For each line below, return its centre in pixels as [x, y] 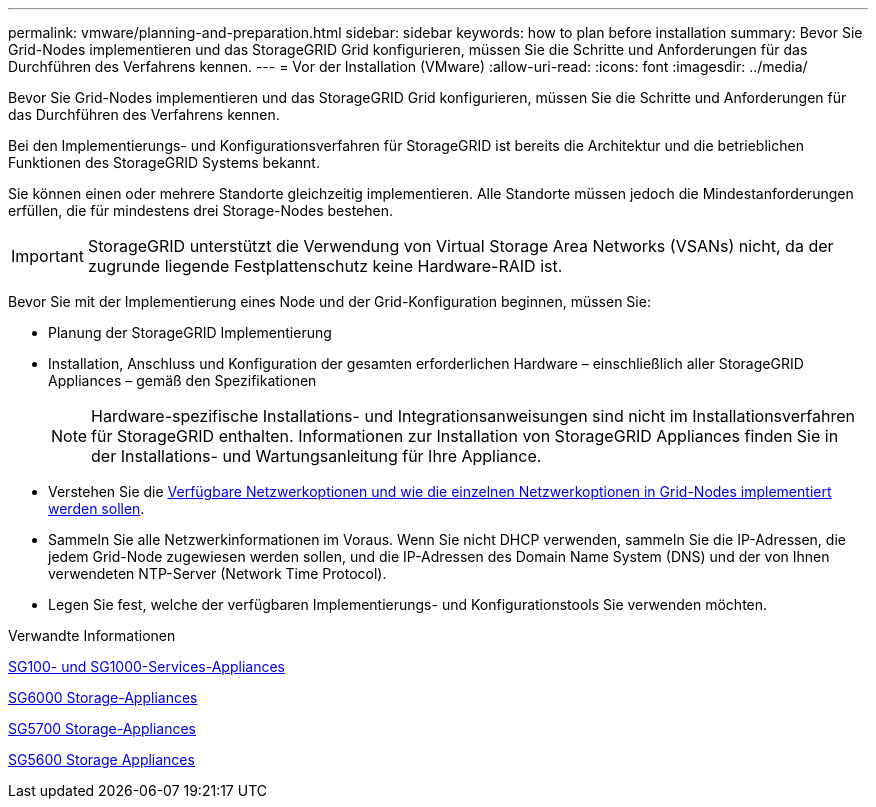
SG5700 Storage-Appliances [102, 728]
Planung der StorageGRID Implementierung [190, 332]
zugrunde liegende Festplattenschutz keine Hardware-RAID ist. [325, 266]
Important [47, 256]
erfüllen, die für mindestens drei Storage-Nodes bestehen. [200, 210]
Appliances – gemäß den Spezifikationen [182, 380]
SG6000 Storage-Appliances [103, 697]
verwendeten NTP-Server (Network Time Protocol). [217, 573]
